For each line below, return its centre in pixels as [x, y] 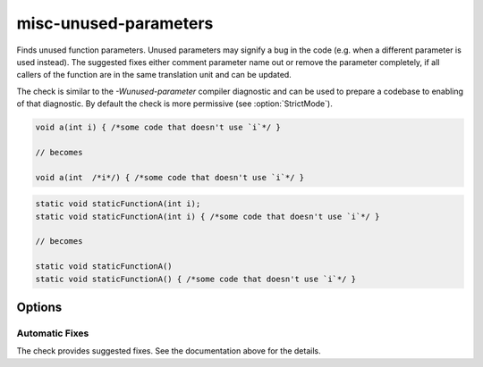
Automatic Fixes [53, 333]
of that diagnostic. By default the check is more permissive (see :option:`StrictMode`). [174, 104]
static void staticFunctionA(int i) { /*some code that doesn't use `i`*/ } [208, 216]
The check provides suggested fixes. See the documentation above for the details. [169, 351]
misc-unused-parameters [115, 23]
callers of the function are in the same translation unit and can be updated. [154, 75]
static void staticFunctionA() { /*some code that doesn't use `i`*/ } [196, 279]
